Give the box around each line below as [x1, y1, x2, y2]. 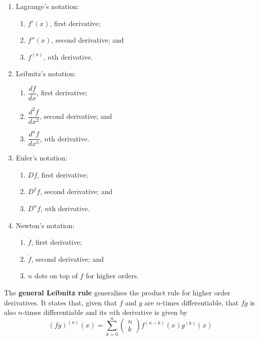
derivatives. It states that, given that [4, 297, 117, 307]
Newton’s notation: [16, 220, 75, 230]
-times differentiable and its [22, 307, 107, 317]
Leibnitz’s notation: [16, 68, 76, 79]
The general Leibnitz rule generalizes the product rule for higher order [4, 287, 230, 297]
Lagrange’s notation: [16, 1, 79, 11]
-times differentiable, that [160, 297, 239, 307]
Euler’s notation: [16, 152, 68, 163]
